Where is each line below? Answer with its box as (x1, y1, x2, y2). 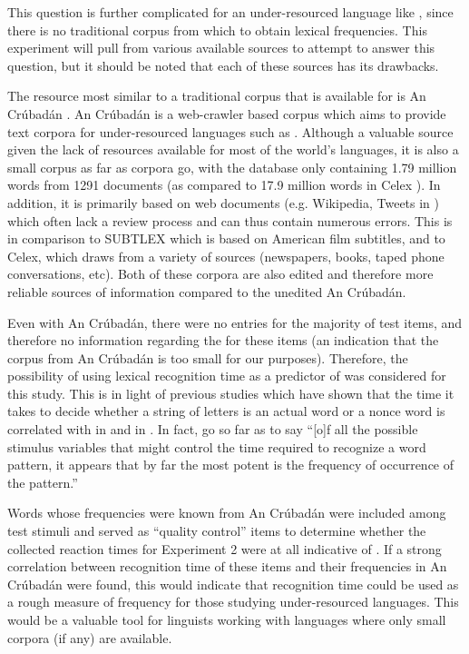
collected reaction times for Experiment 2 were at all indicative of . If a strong (7, 539, 442, 558)
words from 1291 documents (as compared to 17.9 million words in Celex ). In (7, 175, 441, 194)
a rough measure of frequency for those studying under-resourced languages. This (7, 592, 459, 611)
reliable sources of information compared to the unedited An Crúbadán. (7, 282, 406, 301)
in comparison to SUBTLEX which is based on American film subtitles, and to (7, 229, 445, 248)
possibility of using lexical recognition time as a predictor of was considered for (7, 366, 446, 385)
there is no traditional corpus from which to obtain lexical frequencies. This (7, 20, 427, 39)
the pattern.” (7, 472, 78, 491)
